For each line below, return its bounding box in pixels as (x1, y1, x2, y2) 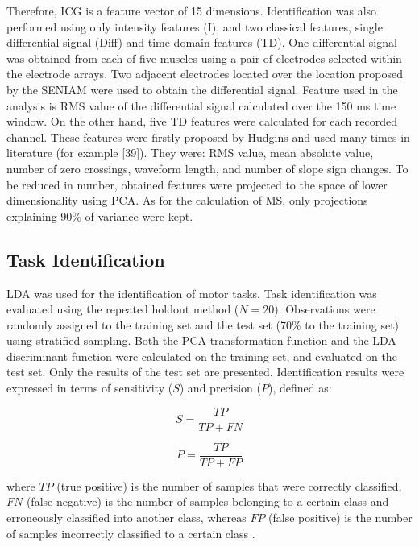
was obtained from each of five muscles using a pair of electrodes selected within (6, 49, 402, 66)
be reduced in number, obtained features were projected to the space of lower (6, 176, 388, 193)
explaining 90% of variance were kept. (6, 207, 193, 224)
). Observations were (274, 300, 375, 317)
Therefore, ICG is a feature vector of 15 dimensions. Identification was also (6, 2, 377, 19)
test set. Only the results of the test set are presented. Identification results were (6, 363, 404, 380)
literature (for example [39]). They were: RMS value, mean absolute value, (6, 144, 374, 161)
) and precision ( (179, 379, 261, 396)
